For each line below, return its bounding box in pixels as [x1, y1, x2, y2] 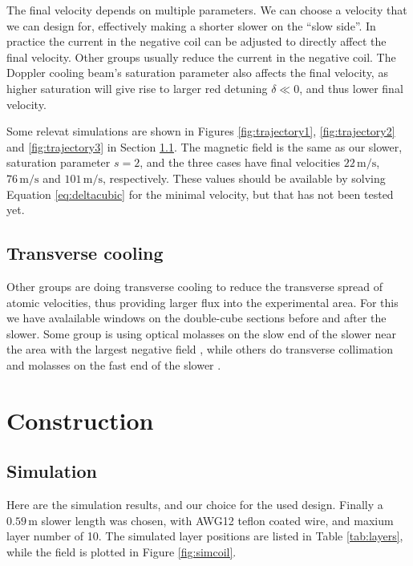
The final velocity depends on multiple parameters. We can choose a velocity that [6, 2, 407, 18]
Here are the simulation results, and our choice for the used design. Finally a [6, 496, 383, 513]
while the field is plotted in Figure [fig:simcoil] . [6, 543, 237, 560]
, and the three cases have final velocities [140, 154, 341, 171]
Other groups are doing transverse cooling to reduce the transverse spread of [6, 277, 383, 294]
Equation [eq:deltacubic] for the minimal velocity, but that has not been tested [6, 185, 394, 202]
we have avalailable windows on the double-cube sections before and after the [6, 309, 387, 326]
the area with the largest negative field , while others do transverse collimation [6, 341, 393, 358]
